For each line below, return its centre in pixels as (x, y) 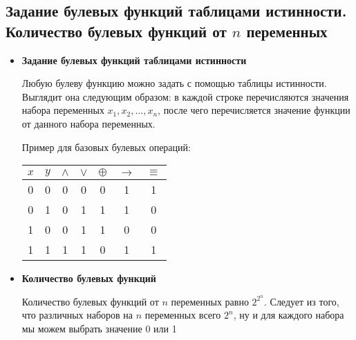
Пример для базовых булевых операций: (106, 147)
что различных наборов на (77, 315)
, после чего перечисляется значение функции (254, 110)
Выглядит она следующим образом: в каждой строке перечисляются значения (185, 96)
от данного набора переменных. (88, 123)
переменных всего (183, 315)
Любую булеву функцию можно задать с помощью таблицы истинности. (174, 83)
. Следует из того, (301, 301)
